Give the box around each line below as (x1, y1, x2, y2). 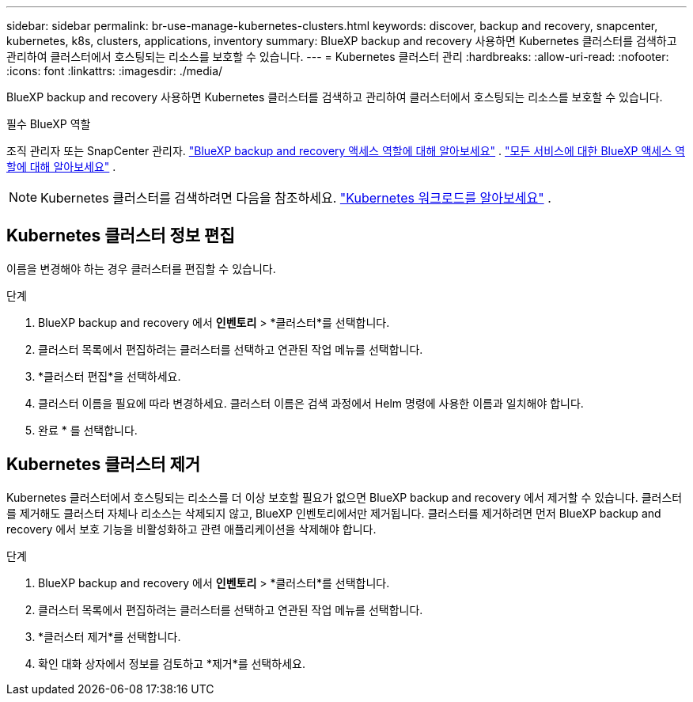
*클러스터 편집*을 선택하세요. (38, 369, 181, 383)
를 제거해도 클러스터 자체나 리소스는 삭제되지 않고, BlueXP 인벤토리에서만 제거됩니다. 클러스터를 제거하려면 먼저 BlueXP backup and (6, 506, 661, 520)
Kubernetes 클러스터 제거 (6, 454, 201, 475)
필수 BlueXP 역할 (6, 117, 91, 131)
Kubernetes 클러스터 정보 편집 (6, 226, 235, 246)
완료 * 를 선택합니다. (38, 423, 138, 437)
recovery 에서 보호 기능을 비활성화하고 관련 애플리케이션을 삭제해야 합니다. (6, 522, 377, 536)
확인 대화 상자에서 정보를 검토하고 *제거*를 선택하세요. (38, 656, 305, 670)
